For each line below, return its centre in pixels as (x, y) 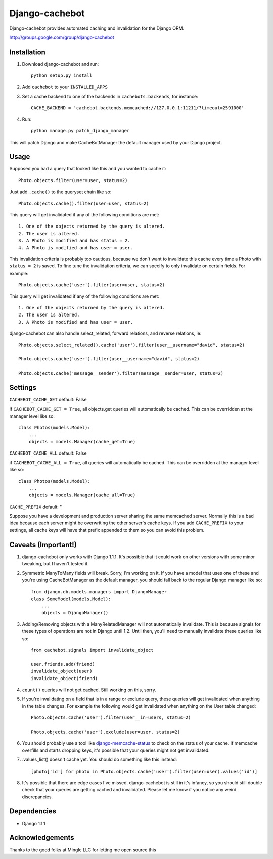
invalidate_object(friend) (64, 678)
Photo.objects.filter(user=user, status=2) (73, 180)
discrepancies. (37, 797)
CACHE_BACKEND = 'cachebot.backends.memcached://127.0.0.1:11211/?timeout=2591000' (138, 108)
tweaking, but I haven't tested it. (55, 564)
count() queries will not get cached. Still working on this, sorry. (89, 690)
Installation (27, 52)
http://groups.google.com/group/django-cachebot (62, 37)
